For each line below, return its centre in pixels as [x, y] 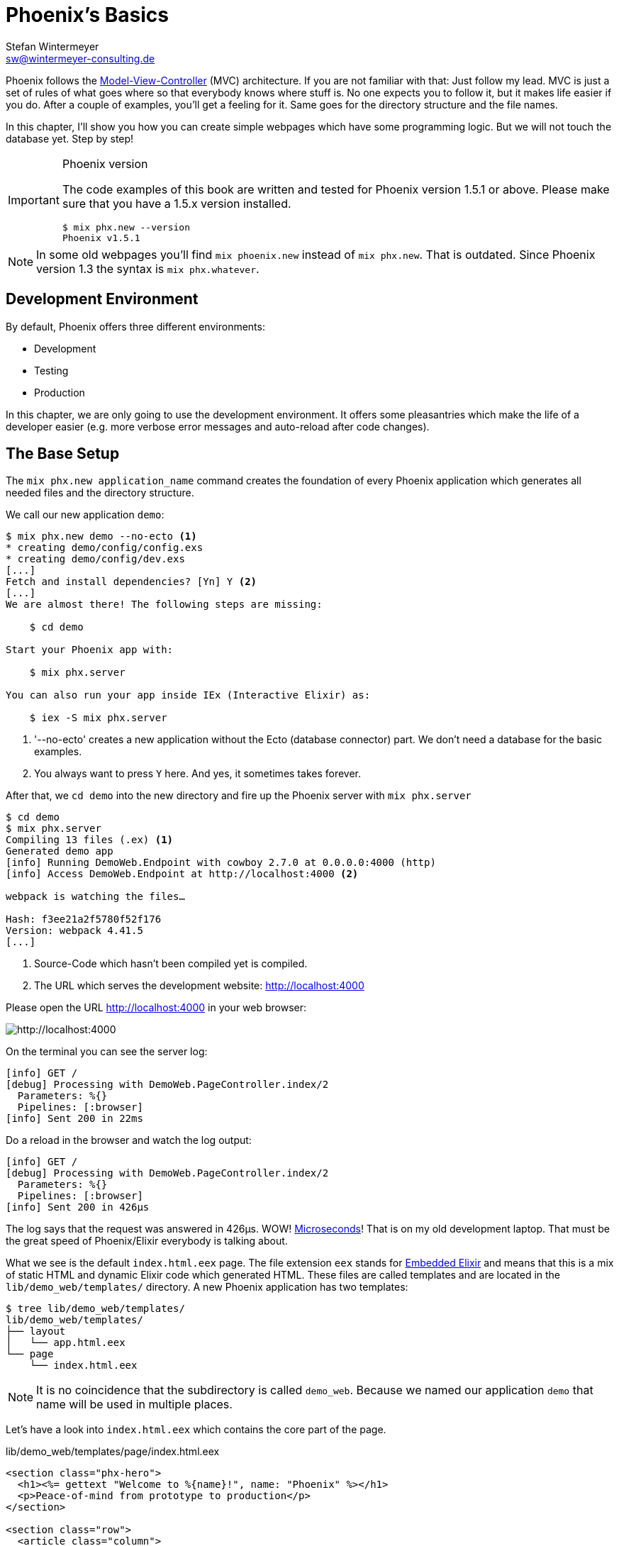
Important [34, 200]
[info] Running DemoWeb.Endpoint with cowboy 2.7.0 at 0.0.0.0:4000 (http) [221, 863]
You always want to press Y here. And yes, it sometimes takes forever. [198, 774]
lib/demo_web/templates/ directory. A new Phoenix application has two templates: [207, 1287]
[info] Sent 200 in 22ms [74, 1119]
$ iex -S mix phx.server [98, 718]
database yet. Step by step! [70, 138]
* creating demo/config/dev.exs [95, 559]
